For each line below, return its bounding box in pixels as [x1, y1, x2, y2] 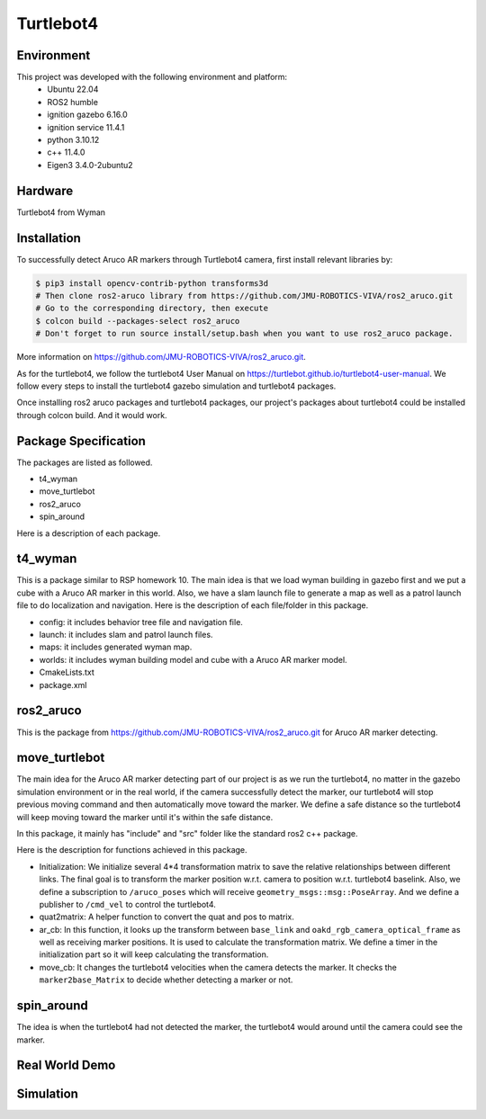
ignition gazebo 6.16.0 [47, 109, 128, 121]
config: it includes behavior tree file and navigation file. [39, 616, 243, 627]
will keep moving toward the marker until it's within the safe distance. [16, 811, 274, 822]
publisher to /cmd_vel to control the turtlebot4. [39, 899, 216, 909]
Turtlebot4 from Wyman [16, 207, 106, 218]
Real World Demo [16, 1058, 116, 1073]
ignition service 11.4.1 [47, 121, 125, 132]
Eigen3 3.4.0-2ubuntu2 [47, 159, 134, 170]
